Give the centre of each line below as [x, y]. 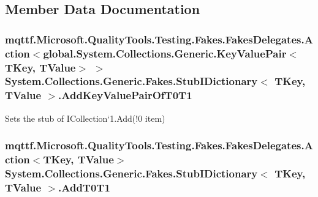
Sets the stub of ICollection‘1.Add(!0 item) [85, 118]
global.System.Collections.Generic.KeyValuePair [165, 53]
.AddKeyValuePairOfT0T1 [125, 95]
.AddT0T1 [84, 187]
